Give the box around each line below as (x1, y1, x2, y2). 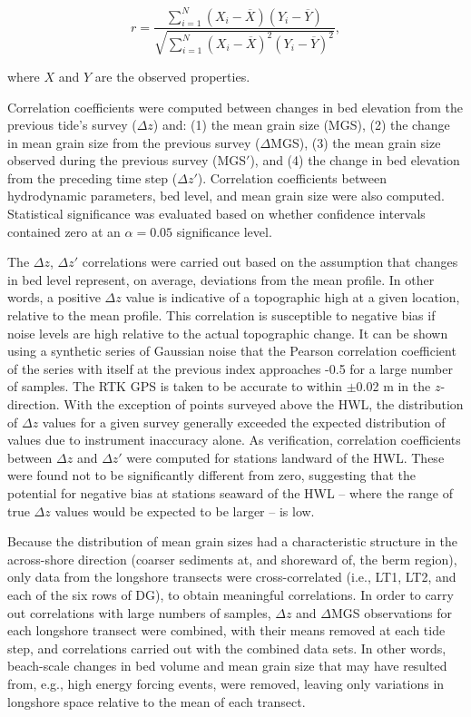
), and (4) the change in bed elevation (250, 151, 460, 170)
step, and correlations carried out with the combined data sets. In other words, (7, 638, 446, 657)
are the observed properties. (94, 66, 250, 85)
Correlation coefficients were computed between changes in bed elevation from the (7, 97, 463, 116)
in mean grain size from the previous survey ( (7, 133, 260, 152)
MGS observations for (331, 603, 452, 622)
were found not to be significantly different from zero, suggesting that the (7, 466, 416, 485)
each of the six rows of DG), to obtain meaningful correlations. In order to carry (7, 584, 454, 604)
